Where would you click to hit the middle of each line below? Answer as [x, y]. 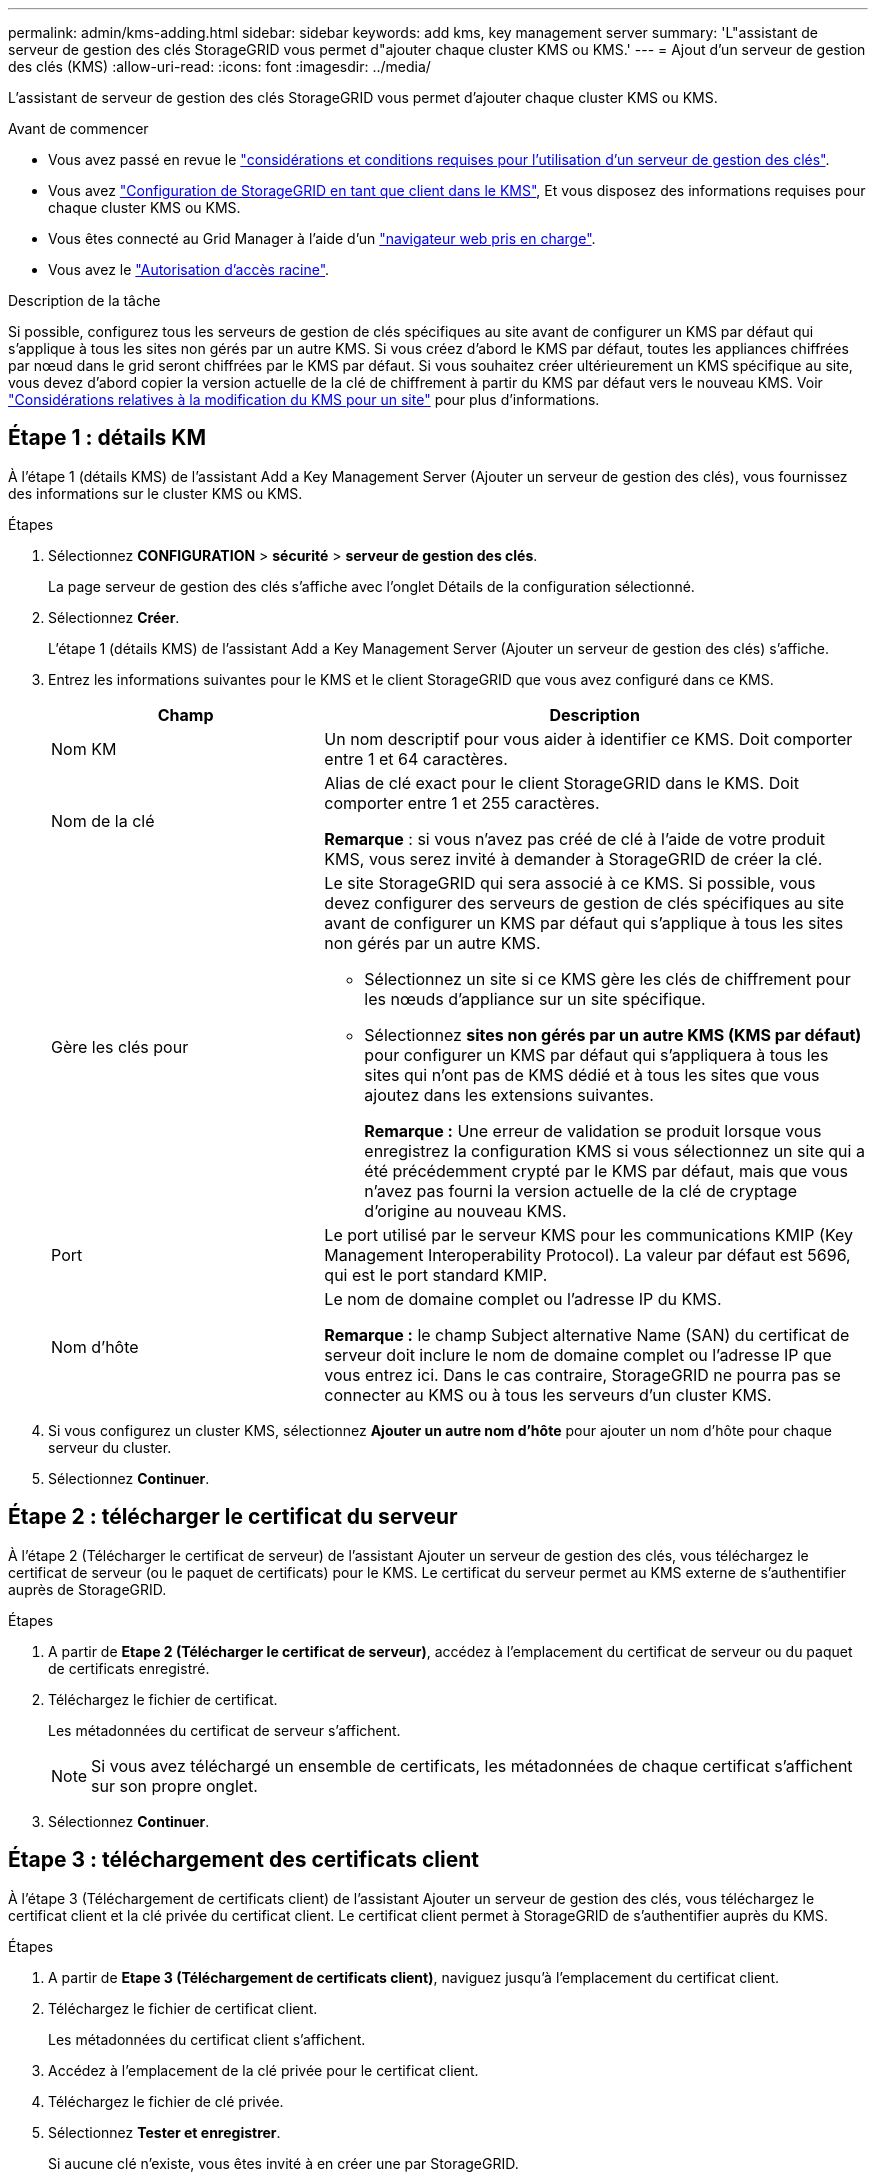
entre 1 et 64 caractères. [416, 758]
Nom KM [84, 748]
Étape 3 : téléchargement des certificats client [243, 1860]
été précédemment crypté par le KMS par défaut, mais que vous [606, 1170]
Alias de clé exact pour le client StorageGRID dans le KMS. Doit [561, 782]
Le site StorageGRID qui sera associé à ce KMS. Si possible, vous [570, 882]
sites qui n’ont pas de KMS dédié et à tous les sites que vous [592, 1074]
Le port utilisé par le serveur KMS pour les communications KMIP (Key [589, 1234]
